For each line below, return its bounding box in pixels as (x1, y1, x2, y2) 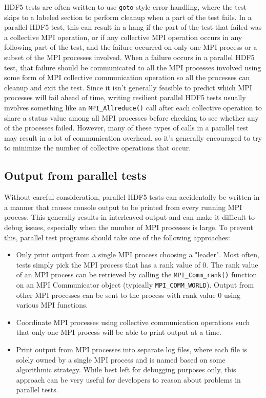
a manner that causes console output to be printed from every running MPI (4, 201, 242, 212)
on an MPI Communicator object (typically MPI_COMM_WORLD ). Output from (16, 279, 254, 290)
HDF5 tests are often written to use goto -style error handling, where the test (4, 2, 247, 12)
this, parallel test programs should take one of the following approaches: (4, 232, 230, 242)
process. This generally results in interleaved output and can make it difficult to (4, 212, 255, 222)
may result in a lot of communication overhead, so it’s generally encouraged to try (4, 132, 262, 143)
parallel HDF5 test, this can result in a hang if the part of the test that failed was (4, 22, 262, 32)
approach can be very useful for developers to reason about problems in (16, 374, 241, 385)
